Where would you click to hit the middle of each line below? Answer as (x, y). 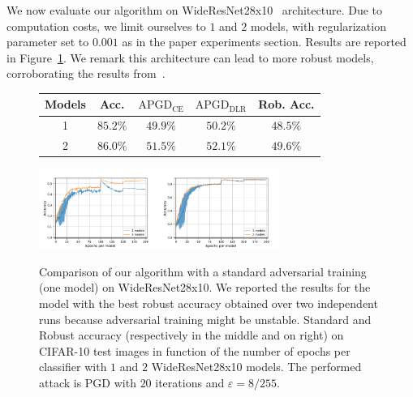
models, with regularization (318, 26)
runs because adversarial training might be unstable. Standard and (205, 319)
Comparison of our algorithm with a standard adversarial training (203, 271)
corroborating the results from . (86, 73)
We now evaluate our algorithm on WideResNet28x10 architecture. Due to (195, 10)
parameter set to (48, 42)
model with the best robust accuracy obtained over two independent (209, 303)
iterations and (190, 382)
